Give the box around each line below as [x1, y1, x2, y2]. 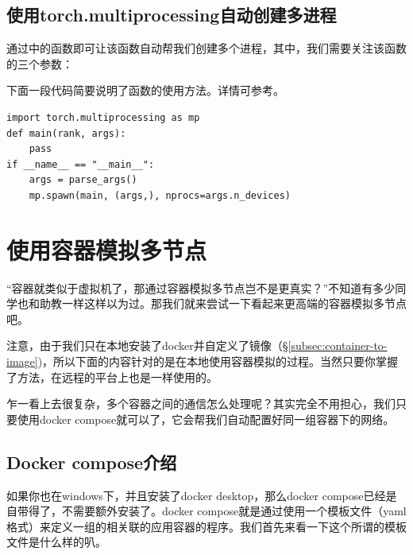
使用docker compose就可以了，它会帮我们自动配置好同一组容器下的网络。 [17, 410, 395, 427]
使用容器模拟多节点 [6, 233, 207, 266]
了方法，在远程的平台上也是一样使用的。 [6, 368, 218, 385]
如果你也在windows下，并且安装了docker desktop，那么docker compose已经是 [6, 487, 397, 503]
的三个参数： [6, 55, 73, 72]
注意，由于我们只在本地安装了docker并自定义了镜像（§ [6, 337, 288, 354]
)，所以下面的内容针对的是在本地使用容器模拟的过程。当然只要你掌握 [37, 353, 399, 370]
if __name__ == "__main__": [6, 158, 155, 170]
